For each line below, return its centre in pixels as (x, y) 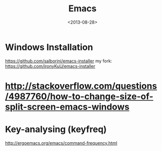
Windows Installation (49, 47)
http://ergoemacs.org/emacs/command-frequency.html (61, 143)
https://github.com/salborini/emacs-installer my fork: (59, 61)
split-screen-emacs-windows (67, 107)
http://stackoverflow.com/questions (81, 86)
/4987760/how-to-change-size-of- (79, 96)
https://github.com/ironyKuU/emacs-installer (50, 66)
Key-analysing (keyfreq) (56, 130)
